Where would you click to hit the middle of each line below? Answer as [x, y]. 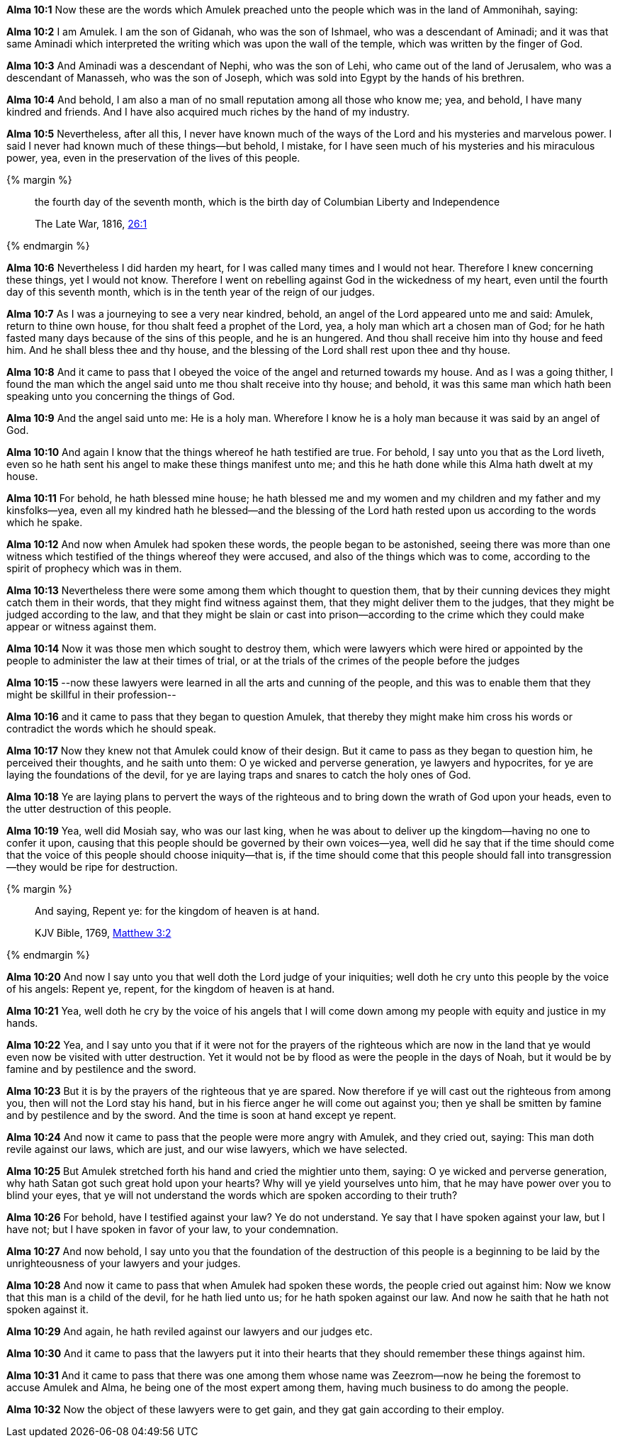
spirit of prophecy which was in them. [94, 568]
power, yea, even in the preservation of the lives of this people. [153, 158]
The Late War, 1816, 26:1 [91, 224]
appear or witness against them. [81, 626]
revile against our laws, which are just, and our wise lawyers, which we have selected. [207, 1149]
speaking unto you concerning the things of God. [121, 396]
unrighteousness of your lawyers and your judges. [124, 1263]
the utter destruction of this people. [89, 809]
